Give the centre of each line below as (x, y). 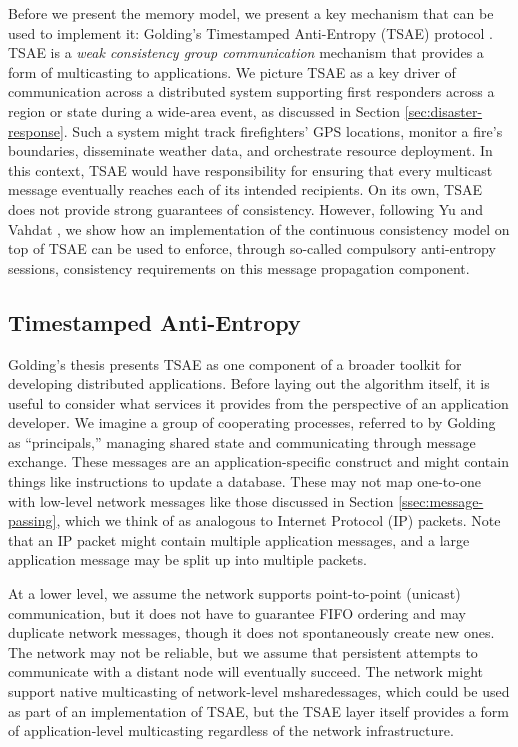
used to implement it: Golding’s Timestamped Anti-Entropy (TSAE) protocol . (251, 32)
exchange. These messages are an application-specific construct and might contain (258, 461)
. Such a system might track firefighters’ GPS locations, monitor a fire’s (283, 130)
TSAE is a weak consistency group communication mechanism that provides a (246, 52)
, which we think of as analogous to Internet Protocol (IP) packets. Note (278, 520)
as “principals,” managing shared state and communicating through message (242, 441)
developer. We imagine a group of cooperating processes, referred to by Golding (252, 422)
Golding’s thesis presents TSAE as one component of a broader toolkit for (235, 363)
